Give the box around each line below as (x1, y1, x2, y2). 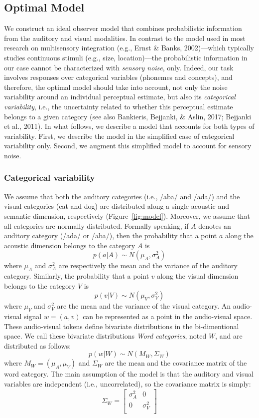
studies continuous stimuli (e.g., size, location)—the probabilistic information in (4, 52, 248, 62)
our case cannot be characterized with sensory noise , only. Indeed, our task (4, 62, 234, 72)
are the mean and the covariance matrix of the (105, 358, 247, 368)
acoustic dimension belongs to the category (4, 240, 135, 250)
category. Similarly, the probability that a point (4, 271, 149, 281)
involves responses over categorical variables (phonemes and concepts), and (4, 72, 233, 82)
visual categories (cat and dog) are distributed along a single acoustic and (4, 201, 230, 211)
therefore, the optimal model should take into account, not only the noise (4, 81, 228, 92)
